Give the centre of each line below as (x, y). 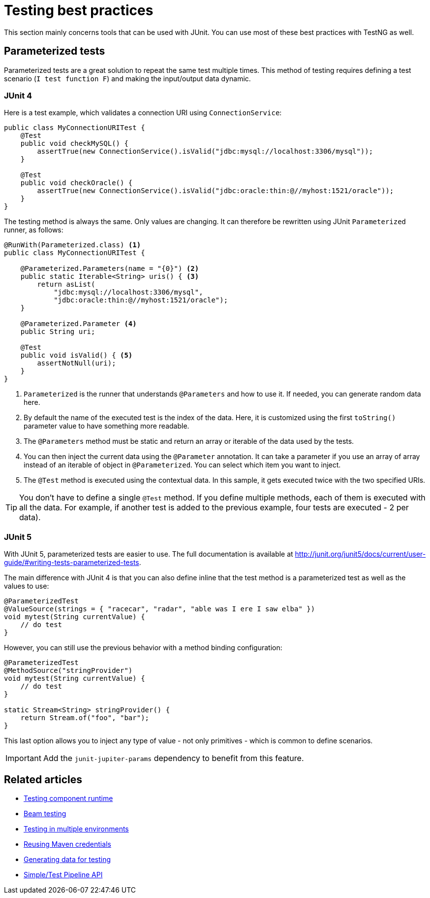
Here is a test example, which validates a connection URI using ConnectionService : (143, 113)
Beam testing (45, 813)
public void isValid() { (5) (77, 355)
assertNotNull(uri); (77, 363)
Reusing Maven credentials (67, 844)
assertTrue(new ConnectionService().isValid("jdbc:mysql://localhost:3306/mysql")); (205, 151)
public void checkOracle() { (77, 183)
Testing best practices (79, 10)
